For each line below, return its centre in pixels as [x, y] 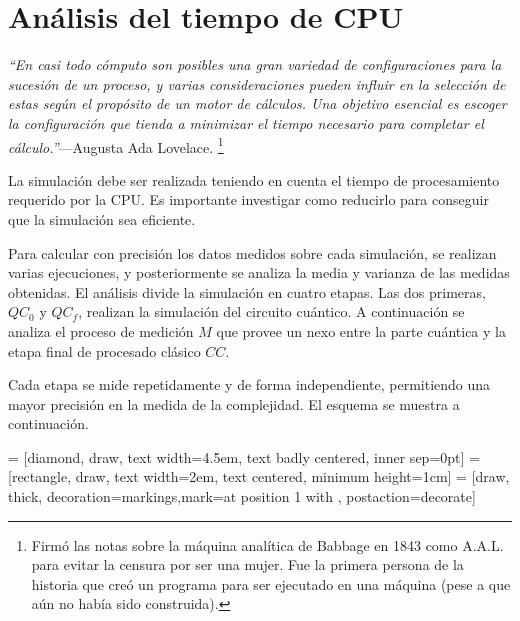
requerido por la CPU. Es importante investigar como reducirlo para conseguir [248, 199]
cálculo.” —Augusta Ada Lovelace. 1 [116, 145]
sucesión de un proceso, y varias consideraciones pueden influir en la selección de [257, 83]
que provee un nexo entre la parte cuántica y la [361, 330]
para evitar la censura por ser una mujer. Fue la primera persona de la [247, 564]
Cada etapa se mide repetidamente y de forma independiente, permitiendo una [249, 384]
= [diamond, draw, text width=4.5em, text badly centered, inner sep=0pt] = [244, 456]
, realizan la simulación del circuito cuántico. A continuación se [271, 311]
